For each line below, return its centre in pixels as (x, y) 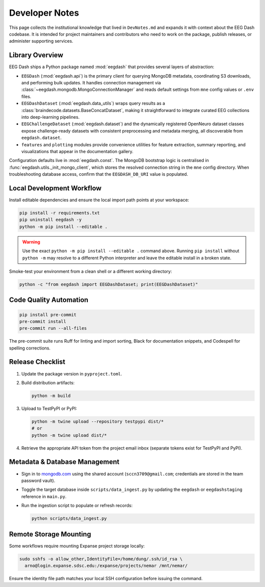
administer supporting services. (41, 41)
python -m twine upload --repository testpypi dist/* (98, 421)
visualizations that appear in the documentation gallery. (77, 151)
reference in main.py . (44, 496)
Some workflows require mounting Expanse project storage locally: (77, 546)
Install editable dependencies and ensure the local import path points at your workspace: (99, 200)
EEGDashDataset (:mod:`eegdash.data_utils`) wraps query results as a (93, 104)
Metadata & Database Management (64, 462)
